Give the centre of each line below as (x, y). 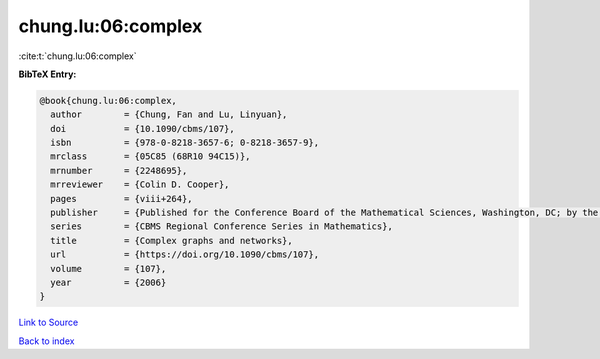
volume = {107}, (108, 268)
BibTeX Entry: (47, 74)
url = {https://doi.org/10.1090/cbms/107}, (185, 254)
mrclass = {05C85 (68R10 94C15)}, (150, 156)
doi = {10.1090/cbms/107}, (142, 128)
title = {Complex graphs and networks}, (172, 240)
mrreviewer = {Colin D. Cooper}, (140, 184)
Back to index (46, 341)
